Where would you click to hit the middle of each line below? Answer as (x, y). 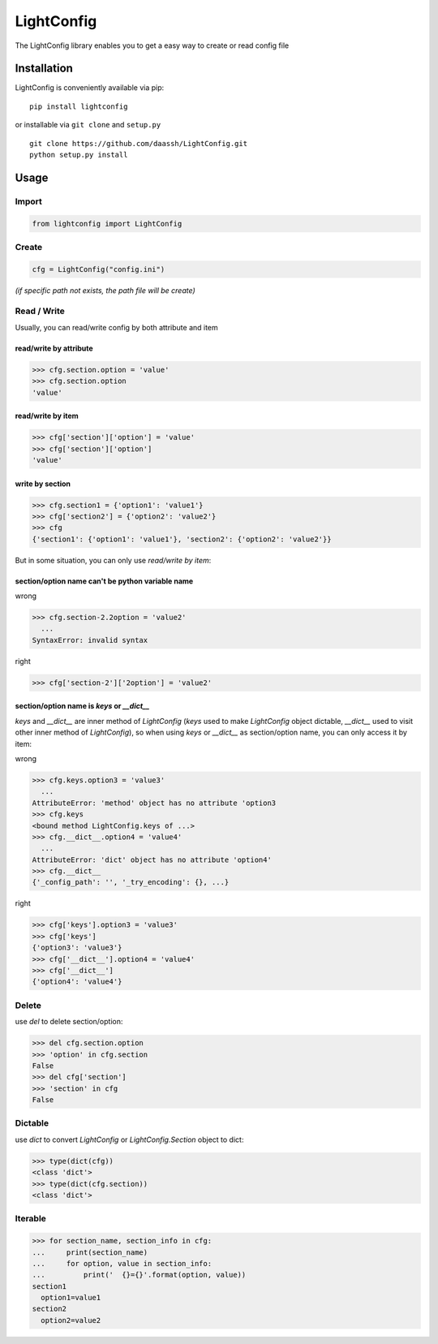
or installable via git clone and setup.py (88, 125)
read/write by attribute (54, 348)
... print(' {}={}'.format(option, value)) (139, 1275)
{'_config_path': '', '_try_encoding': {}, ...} (131, 882)
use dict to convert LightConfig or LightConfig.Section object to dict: (129, 1139)
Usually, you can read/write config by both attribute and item (116, 327)
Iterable (30, 1219)
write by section (43, 484)
